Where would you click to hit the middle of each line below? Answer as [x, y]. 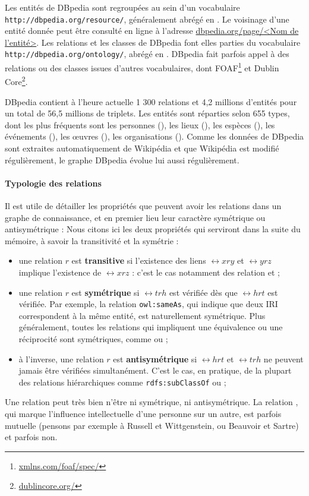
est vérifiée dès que [203, 292]
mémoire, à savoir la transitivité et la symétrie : [92, 240]
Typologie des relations [53, 183]
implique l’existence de [60, 272]
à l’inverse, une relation [61, 358]
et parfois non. [31, 437]
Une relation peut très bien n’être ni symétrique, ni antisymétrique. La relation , [152, 402]
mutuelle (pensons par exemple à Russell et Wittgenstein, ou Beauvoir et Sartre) [152, 425]
